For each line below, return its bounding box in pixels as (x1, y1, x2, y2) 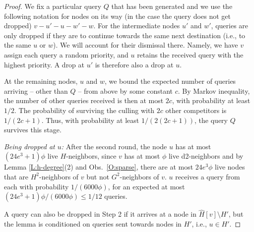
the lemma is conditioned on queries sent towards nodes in (4, 218, 182, 229)
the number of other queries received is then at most (4, 95, 164, 106)
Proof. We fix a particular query (4, 1, 102, 11)
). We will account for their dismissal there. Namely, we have (53, 40, 238, 50)
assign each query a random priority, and (4, 49, 128, 59)
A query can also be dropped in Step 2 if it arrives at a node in (4, 209, 197, 219)
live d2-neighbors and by (168, 151, 244, 161)
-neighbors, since (66, 151, 117, 161)
